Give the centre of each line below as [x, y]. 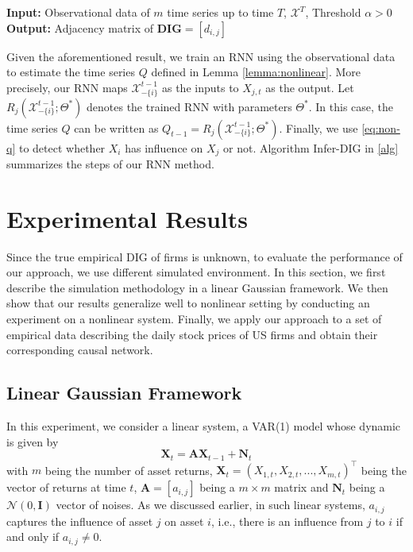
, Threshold [333, 12]
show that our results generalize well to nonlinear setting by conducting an [188, 303]
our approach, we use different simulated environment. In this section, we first [196, 272]
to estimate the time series [71, 72]
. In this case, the [351, 106]
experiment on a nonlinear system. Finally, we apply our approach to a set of [194, 319]
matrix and [301, 487]
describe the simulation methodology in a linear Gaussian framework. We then [197, 287]
